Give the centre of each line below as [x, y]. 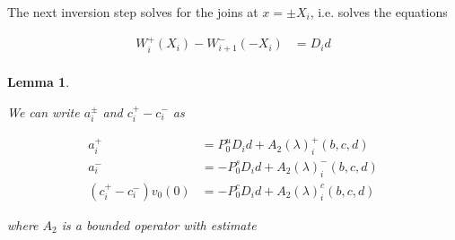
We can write [44, 111]
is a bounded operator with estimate [159, 224]
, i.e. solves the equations [379, 12]
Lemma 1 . [39, 81]
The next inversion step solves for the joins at [133, 12]
